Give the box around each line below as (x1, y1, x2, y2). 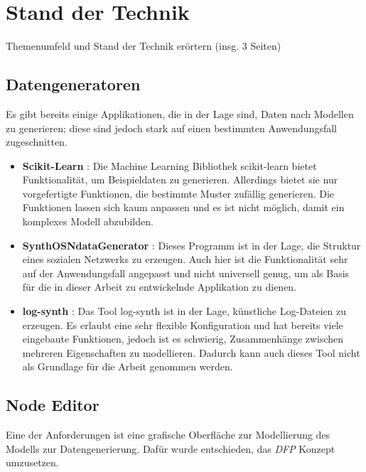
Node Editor (6, 394, 99, 416)
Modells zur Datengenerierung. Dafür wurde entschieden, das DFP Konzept (6, 441, 335, 456)
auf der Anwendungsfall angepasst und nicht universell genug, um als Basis (22, 265, 350, 280)
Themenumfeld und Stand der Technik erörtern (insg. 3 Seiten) (6, 38, 281, 53)
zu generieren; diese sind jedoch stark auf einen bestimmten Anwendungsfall (6, 120, 338, 135)
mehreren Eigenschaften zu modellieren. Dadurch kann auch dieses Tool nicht (22, 345, 360, 360)
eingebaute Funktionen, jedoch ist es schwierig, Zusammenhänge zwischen (22, 331, 344, 346)
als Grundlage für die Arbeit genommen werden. (22, 359, 233, 374)
